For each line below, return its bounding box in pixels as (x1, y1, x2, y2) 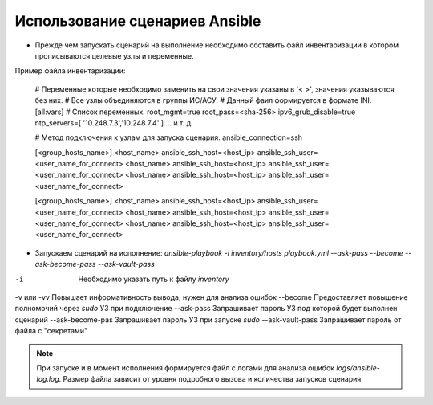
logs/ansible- (336, 362, 381, 373)
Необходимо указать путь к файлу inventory (78, 274, 229, 284)
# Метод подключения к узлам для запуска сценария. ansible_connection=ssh (34, 133, 303, 142)
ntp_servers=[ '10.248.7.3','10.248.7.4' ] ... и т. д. (34, 117, 193, 128)
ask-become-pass (34, 260, 96, 269)
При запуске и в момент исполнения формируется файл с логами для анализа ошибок (36, 362, 335, 373)
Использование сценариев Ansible (14, 12, 261, 30)
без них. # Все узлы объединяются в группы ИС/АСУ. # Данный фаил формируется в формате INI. (34, 96, 372, 105)
